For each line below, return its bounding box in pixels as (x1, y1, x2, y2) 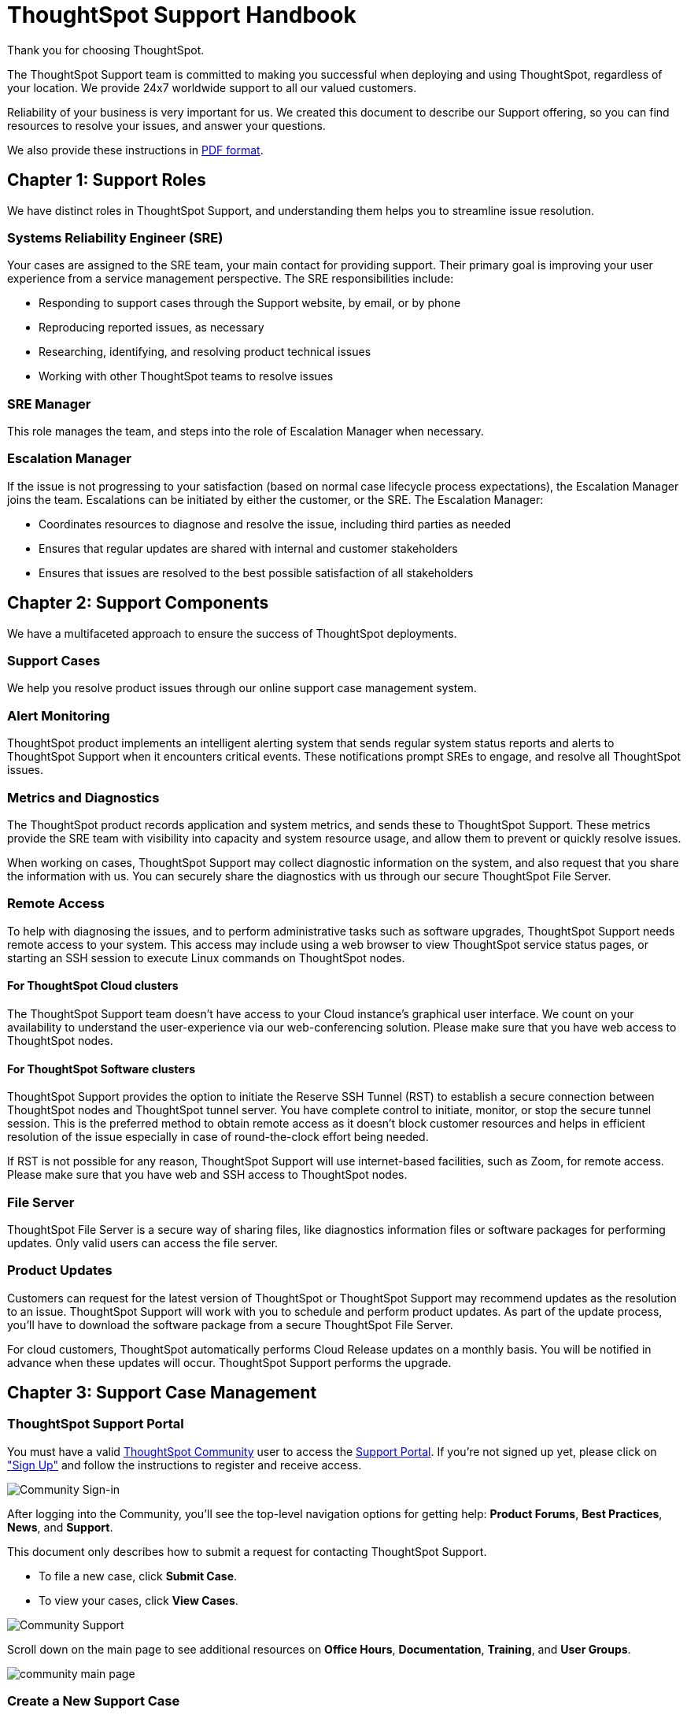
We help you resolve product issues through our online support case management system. (7, 681, 477, 695)
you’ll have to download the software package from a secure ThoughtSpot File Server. (7, 1317, 453, 1332)
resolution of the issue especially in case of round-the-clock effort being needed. (7, 1130, 429, 1144)
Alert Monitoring (7, 707, 110, 724)
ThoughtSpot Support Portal (7, 1416, 184, 1432)
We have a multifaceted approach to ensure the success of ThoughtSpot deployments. (7, 626, 457, 640)
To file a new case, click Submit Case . (39, 1569, 238, 1583)
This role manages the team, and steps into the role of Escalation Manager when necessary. (7, 424, 484, 439)
